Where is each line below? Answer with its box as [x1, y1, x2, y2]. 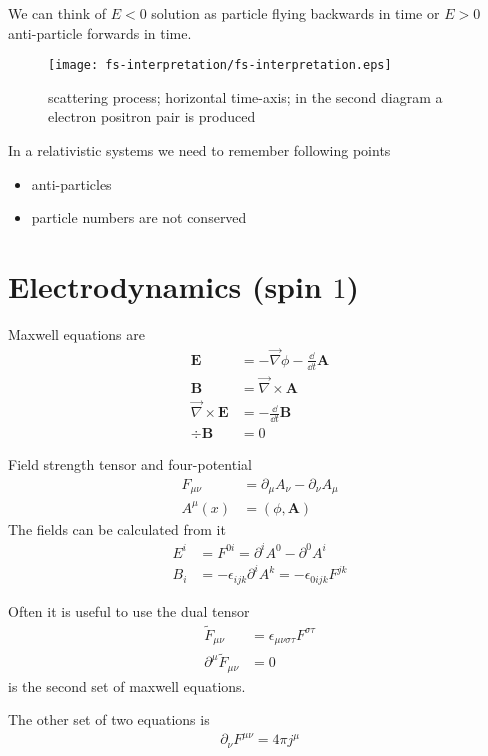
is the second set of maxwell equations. [8, 675, 246, 696]
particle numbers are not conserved [31, 207, 247, 228]
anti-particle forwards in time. [8, 22, 192, 43]
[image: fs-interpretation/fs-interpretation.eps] [48, 58, 392, 73]
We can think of [8, 3, 107, 23]
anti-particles [31, 173, 112, 194]
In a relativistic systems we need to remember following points [8, 140, 391, 161]
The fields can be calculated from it [8, 518, 226, 539]
